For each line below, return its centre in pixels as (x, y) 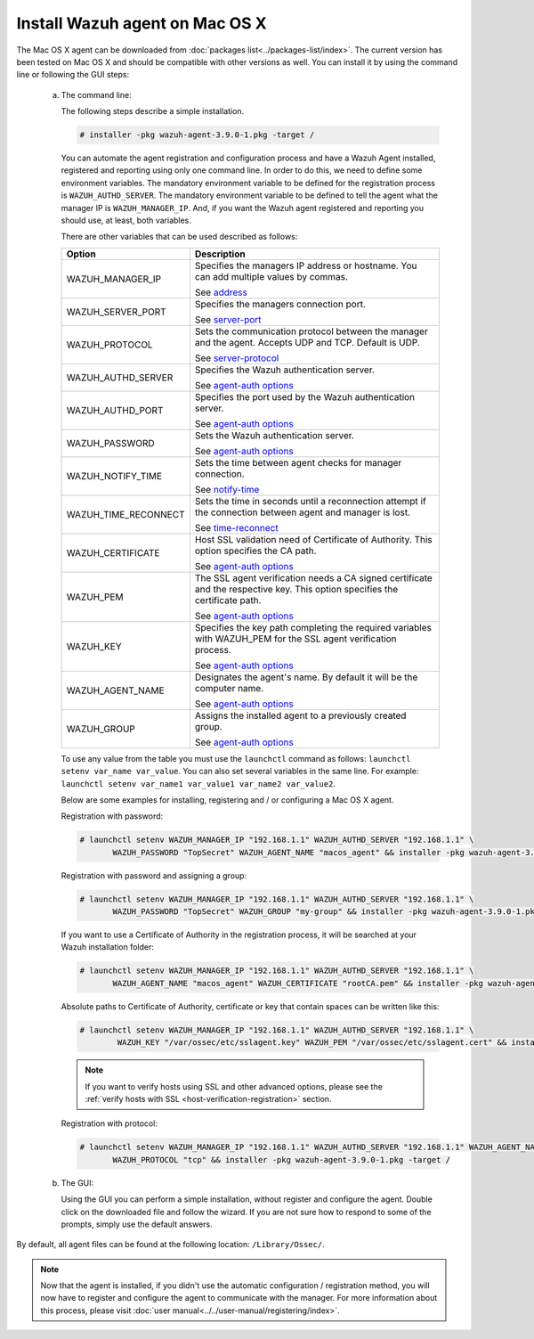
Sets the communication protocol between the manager (311, 331)
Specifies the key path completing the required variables (313, 627)
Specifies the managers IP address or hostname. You (306, 265)
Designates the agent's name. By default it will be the (306, 677)
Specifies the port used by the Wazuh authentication (305, 396)
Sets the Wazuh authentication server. (275, 435)
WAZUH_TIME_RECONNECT (125, 514)
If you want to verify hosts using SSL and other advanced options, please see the (234, 1086)
